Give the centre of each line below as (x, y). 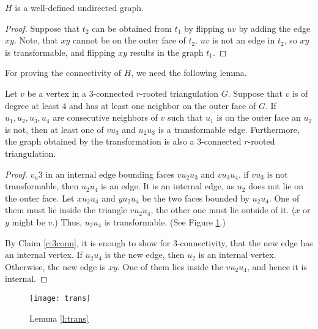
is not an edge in (244, 40)
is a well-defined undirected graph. (79, 7)
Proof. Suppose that (43, 28)
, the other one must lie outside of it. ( (223, 210)
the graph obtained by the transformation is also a (100, 141)
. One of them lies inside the (170, 266)
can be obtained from (132, 28)
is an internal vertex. (237, 255)
